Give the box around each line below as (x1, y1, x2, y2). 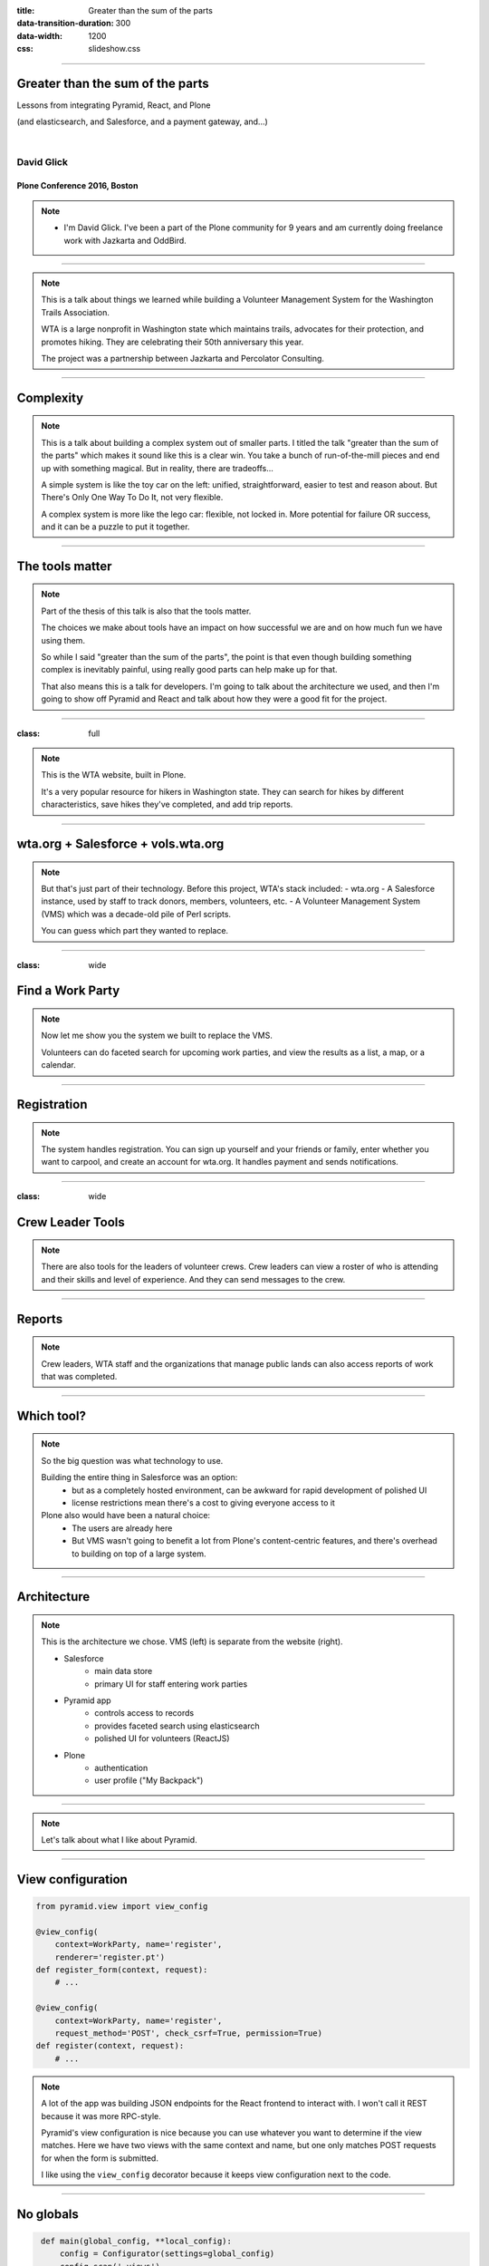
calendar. (41, 1060, 76, 1070)
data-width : (16, 30, 63, 41)
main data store (94, 1666, 153, 1677)
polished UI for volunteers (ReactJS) (94, 1733, 230, 1744)
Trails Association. (41, 306, 110, 317)
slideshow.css (88, 44, 140, 54)
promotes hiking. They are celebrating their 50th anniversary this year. (41, 336, 304, 347)
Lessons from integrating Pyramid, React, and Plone (16, 100, 211, 111)
